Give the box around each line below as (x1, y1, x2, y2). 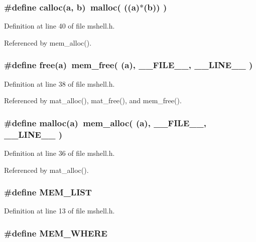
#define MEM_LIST (4, 186, 92, 198)
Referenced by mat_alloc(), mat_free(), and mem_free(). (4, 95, 182, 106)
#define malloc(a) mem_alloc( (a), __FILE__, (4, 116, 206, 129)
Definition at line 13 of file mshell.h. (4, 205, 115, 216)
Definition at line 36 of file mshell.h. (4, 147, 115, 158)
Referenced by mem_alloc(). (4, 37, 92, 48)
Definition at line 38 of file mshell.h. (4, 78, 115, 89)
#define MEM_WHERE (4, 226, 107, 239)
